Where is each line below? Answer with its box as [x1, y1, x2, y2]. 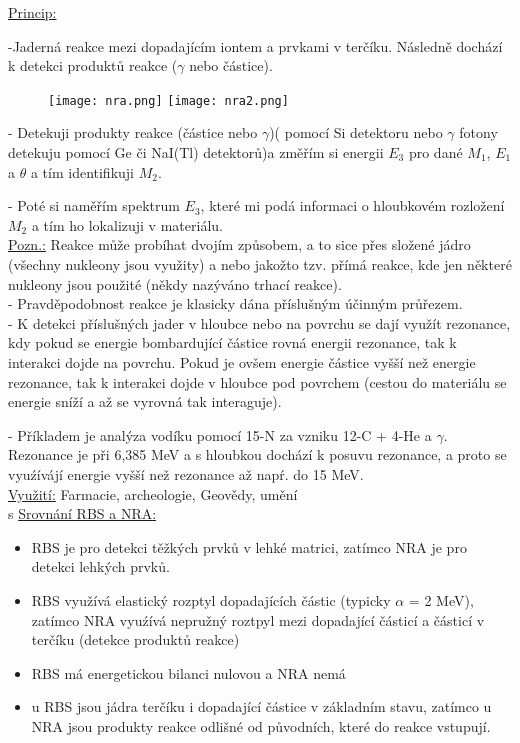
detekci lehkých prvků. [31, 556, 170, 577]
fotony [459, 122, 498, 143]
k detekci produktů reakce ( [8, 55, 178, 76]
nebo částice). [189, 55, 273, 76]
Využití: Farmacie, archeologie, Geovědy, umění [8, 483, 298, 504]
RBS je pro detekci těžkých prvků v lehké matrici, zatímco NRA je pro [31, 536, 467, 557]
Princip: [8, 2, 57, 22]
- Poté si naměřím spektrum [8, 195, 180, 216]
